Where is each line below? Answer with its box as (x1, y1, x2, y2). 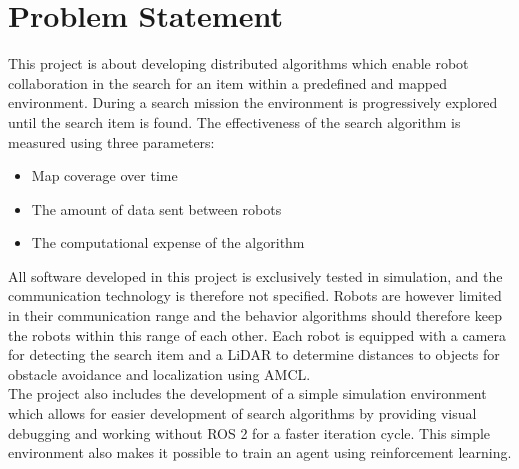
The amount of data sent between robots (31, 198, 282, 219)
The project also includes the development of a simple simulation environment (8, 383, 487, 404)
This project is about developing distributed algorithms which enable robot (8, 53, 469, 74)
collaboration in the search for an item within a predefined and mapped (8, 72, 447, 93)
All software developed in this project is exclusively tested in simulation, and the (8, 265, 503, 286)
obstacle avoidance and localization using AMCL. (8, 363, 311, 384)
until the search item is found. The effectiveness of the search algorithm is (8, 111, 461, 132)
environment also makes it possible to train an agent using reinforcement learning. (8, 442, 512, 463)
